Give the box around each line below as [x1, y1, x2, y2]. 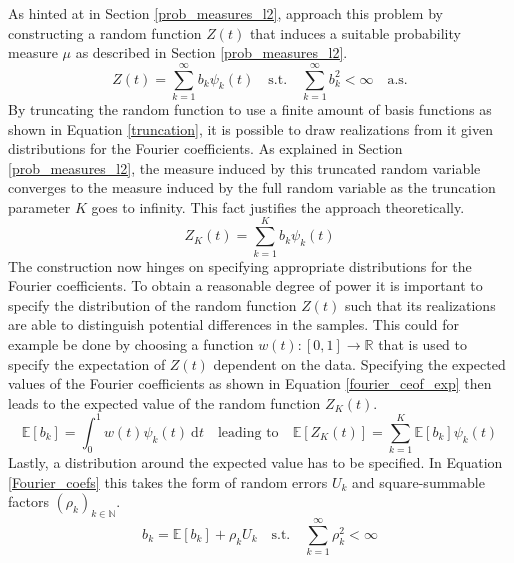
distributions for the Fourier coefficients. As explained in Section [8, 138, 403, 159]
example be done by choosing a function [8, 333, 254, 354]
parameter [8, 196, 71, 217]
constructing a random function [8, 22, 202, 43]
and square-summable [352, 471, 485, 492]
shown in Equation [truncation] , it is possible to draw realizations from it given [8, 118, 493, 139]
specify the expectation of [8, 353, 166, 374]
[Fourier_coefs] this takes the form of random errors [8, 471, 328, 492]
